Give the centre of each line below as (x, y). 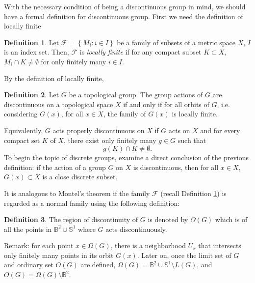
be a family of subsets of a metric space (176, 42)
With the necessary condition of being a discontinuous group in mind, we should (125, 6)
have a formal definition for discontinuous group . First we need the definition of (124, 16)
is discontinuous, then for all (176, 167)
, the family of (125, 114)
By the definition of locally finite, (54, 78)
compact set (22, 140)
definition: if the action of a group (55, 167)
